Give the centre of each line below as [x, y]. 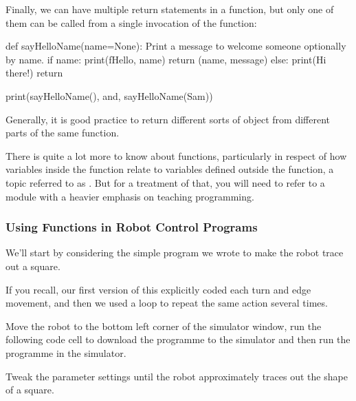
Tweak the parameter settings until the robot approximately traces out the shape [177, 376]
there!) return [34, 73]
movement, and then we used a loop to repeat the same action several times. [167, 303]
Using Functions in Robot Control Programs [132, 227]
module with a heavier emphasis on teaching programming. [130, 196]
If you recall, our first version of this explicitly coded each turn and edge [158, 289]
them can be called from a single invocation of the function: [131, 22]
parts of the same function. [63, 133]
